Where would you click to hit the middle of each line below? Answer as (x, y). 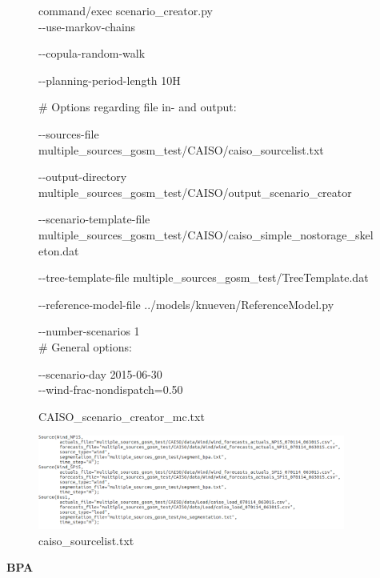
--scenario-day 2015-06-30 (100, 373)
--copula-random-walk (92, 53)
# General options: (85, 346)
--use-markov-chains (87, 26)
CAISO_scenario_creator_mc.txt (122, 416)
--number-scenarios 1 (89, 331)
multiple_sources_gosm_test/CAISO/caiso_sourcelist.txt (181, 149)
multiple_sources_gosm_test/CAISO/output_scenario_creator (195, 192)
